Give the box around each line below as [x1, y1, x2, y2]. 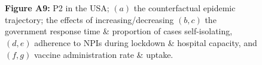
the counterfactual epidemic [133, 2, 236, 14]
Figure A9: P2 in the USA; [5, 2, 109, 14]
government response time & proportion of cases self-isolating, [5, 25, 233, 37]
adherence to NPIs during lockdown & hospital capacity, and [34, 36, 257, 48]
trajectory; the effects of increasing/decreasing [5, 13, 174, 25]
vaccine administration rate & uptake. [33, 48, 173, 60]
